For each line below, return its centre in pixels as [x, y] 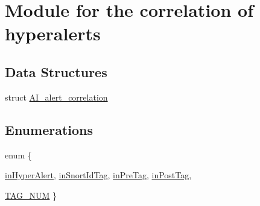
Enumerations [49, 129]
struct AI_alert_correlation [56, 97]
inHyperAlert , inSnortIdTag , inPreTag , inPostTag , [98, 175]
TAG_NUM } [31, 195]
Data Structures [56, 71]
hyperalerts [53, 33]
